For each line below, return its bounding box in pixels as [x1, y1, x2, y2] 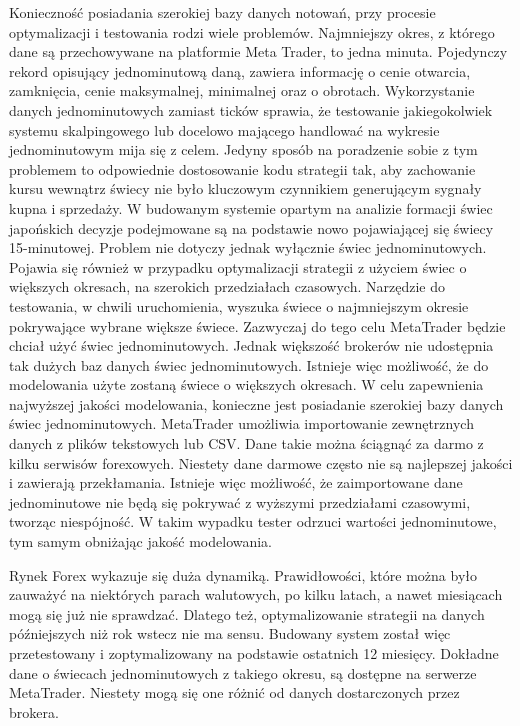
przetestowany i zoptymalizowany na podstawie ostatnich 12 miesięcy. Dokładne [9, 643, 499, 663]
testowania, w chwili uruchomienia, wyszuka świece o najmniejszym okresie [9, 295, 469, 316]
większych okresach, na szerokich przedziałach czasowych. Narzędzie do [9, 276, 445, 297]
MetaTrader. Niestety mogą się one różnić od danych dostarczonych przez [9, 682, 460, 703]
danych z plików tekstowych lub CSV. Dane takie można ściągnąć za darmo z [9, 433, 484, 454]
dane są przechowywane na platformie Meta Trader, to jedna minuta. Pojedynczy [9, 41, 508, 62]
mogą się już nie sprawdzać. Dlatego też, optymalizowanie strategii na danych [9, 603, 485, 624]
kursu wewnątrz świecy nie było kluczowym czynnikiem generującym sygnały [9, 178, 482, 199]
